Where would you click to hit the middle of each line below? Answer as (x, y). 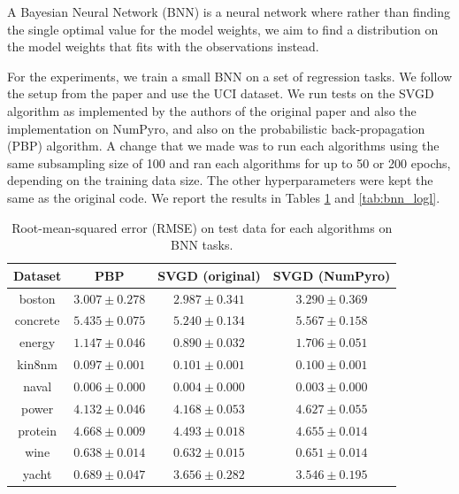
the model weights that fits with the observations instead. (163, 46)
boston (37, 298)
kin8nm (37, 364)
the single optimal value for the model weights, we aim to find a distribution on (223, 29)
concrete (37, 320)
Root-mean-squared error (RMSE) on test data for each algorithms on (202, 227)
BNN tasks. (202, 245)
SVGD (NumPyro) (332, 275)
